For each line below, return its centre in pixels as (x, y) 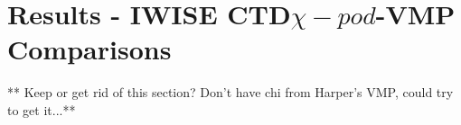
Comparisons (89, 49)
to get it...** (42, 109)
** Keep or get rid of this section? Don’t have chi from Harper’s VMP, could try (230, 92)
